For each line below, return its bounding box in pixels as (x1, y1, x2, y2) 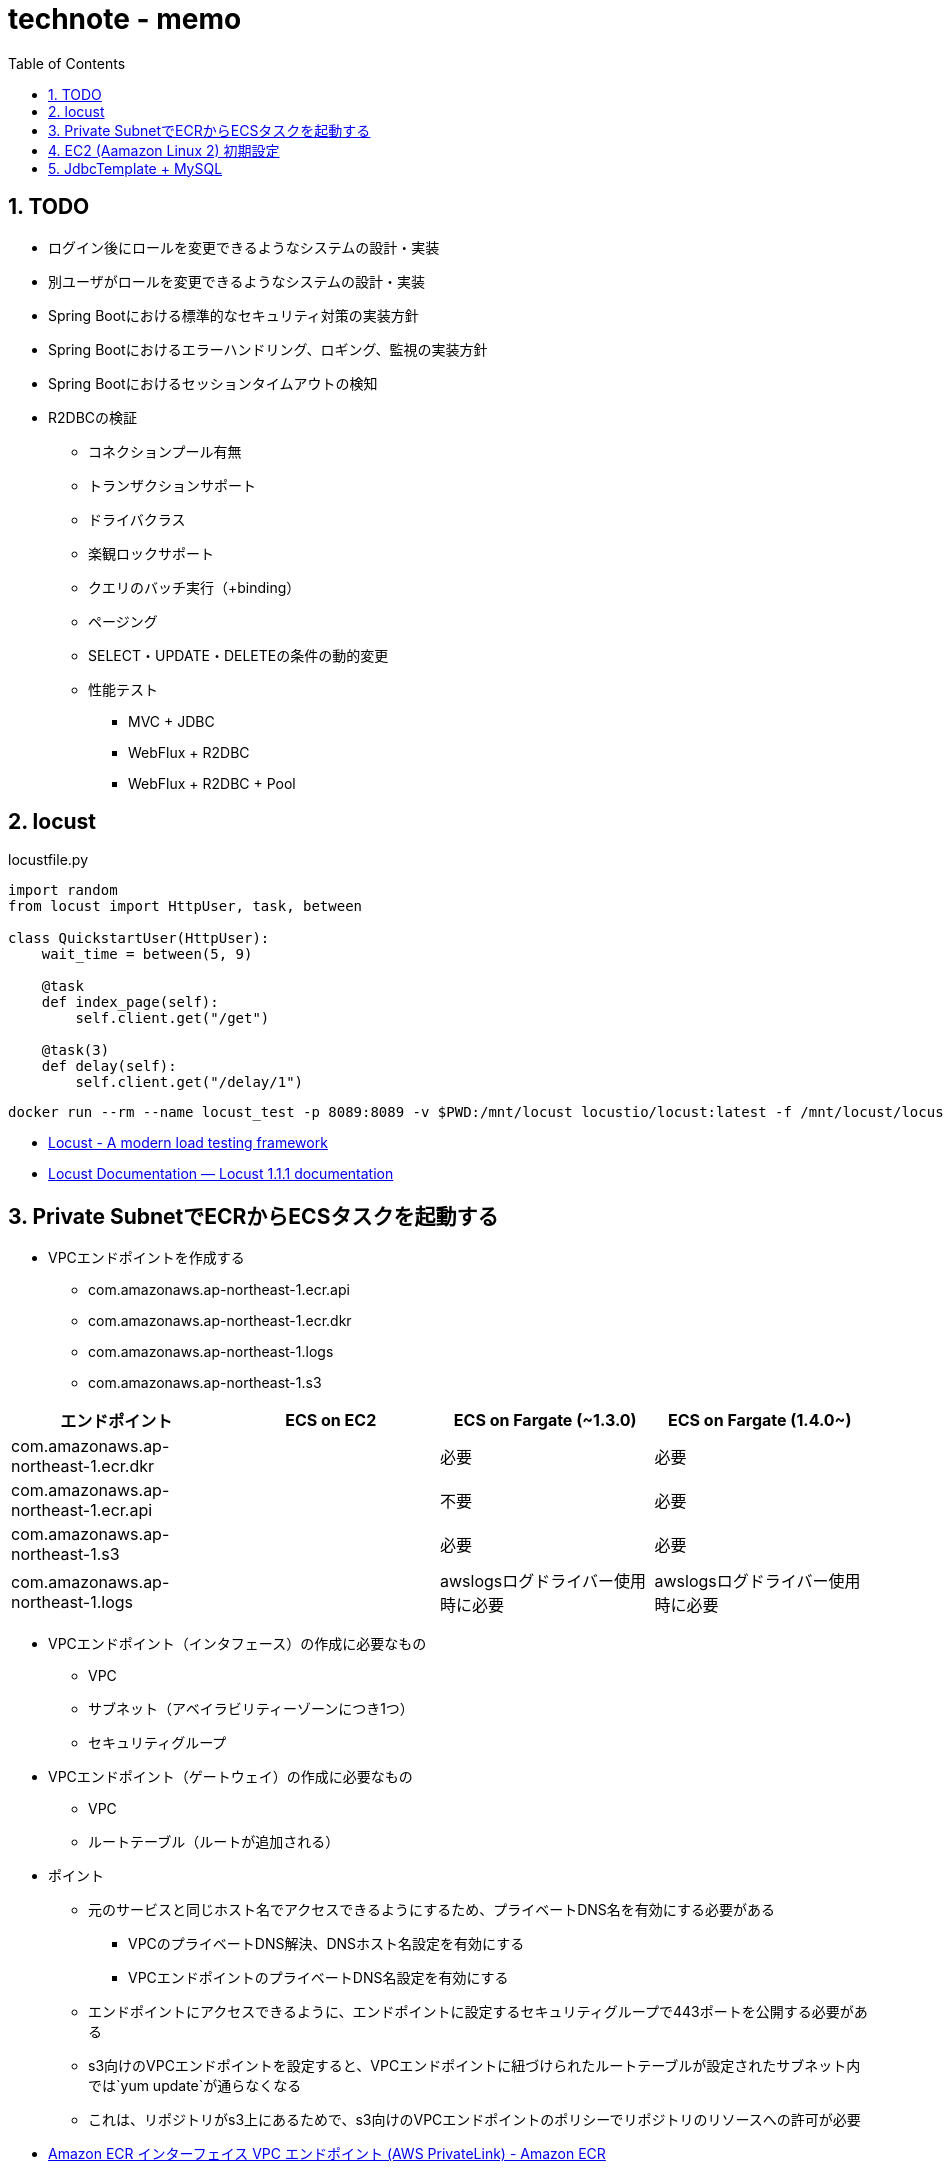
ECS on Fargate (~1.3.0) (453, 1410, 637, 1431)
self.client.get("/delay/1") (75, 1074, 304, 1091)
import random (8, 882, 118, 899)
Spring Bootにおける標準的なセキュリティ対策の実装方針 (48, 306, 419, 324)
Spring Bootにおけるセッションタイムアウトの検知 (48, 374, 378, 392)
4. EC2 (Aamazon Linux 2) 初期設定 (48, 141, 280, 159)
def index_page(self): (41, 994, 219, 1011)
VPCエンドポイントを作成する (48, 1249, 245, 1267)
